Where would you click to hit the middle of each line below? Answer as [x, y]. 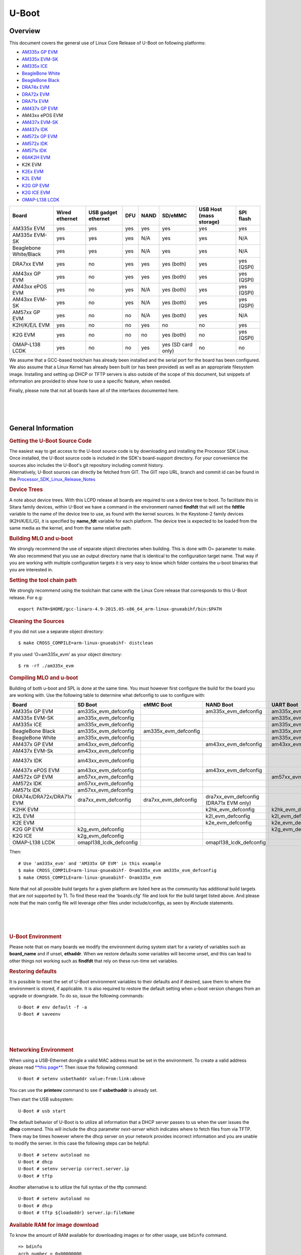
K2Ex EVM [33, 172]
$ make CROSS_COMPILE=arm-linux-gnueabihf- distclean [86, 643]
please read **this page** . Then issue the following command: [74, 1067]
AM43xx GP [27, 274]
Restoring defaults [33, 971]
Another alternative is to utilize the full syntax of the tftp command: [78, 1187]
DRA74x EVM [36, 87]
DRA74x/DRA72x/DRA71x [42, 797]
